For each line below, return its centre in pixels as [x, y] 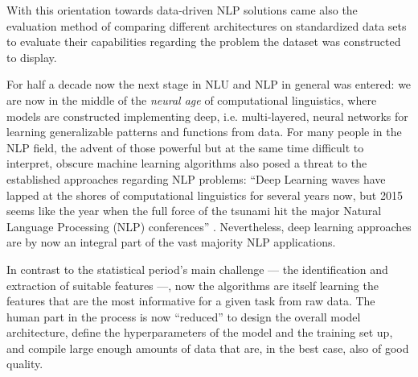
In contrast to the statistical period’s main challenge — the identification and [197, 269]
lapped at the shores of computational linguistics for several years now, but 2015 [205, 195]
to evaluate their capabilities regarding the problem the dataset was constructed [204, 41]
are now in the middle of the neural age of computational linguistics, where [192, 99]
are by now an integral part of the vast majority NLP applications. [171, 242]
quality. [25, 364]
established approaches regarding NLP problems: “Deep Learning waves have [196, 178]
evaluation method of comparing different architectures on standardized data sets [207, 25]
